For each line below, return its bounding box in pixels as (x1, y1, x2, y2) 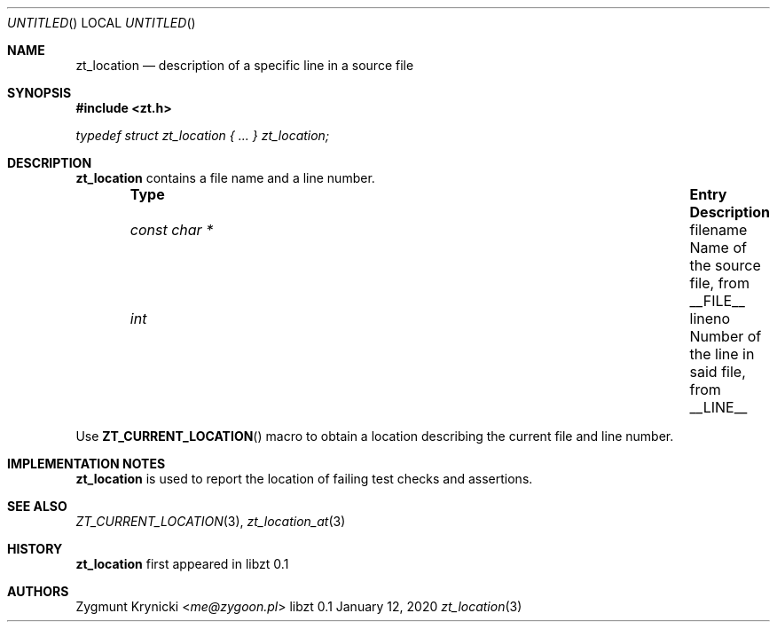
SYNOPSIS (7, 85, 72, 100)
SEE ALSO (7, 499, 67, 514)
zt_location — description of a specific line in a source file (75, 58, 414, 73)
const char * (129, 221, 214, 239)
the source (689, 256, 761, 274)
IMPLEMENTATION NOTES (7, 456, 166, 471)
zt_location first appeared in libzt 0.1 (75, 556, 289, 571)
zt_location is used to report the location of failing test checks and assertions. (75, 471, 533, 486)
